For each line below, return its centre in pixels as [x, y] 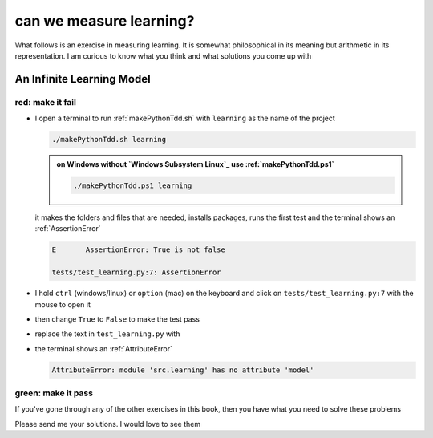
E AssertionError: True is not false [139, 250]
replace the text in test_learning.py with [107, 334]
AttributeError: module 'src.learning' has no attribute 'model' [183, 370]
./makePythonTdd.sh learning [109, 140]
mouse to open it [63, 304]
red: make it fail [45, 102]
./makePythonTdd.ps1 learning [133, 186]
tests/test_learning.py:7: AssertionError [136, 272]
